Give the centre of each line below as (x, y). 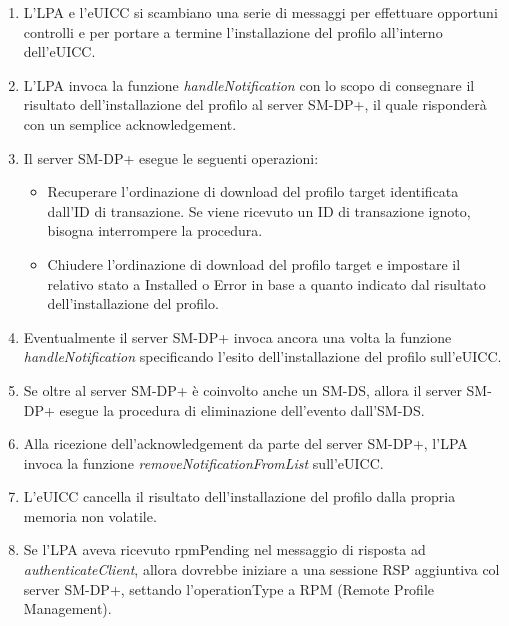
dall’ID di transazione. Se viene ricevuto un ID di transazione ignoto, (259, 210)
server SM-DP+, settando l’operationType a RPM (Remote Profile (229, 588)
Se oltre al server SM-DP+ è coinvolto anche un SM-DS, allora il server (242, 389)
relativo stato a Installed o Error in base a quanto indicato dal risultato (266, 283)
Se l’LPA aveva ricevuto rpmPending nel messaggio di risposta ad (224, 549)
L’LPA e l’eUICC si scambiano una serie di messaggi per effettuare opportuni (260, 12)
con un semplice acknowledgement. (130, 123)
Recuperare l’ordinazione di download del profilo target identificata (253, 191)
